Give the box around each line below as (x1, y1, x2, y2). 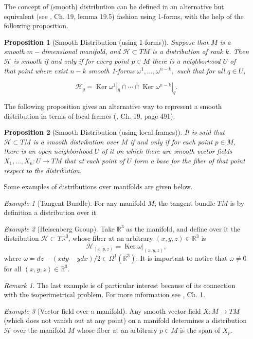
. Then (229, 46, 249, 56)
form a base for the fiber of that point (134, 155, 245, 165)
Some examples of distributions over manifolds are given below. (4, 181, 193, 192)
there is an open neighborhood (4, 146, 92, 156)
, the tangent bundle (154, 197, 215, 208)
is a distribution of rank (152, 46, 223, 56)
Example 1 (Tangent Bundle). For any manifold (4, 197, 145, 208)
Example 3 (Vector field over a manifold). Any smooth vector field (4, 305, 201, 316)
